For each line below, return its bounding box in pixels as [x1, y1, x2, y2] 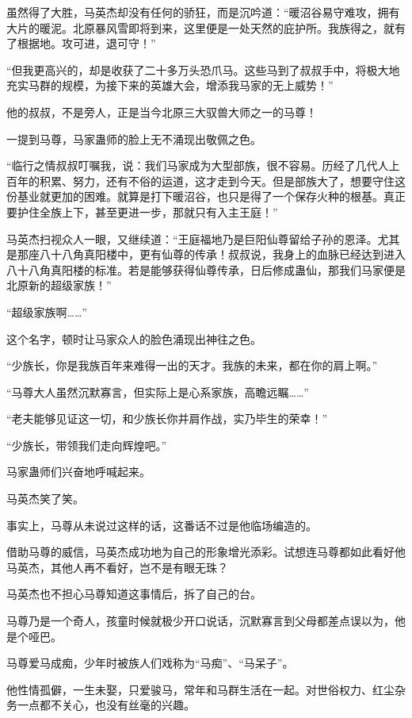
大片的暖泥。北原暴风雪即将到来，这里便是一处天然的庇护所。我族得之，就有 [6, 19, 406, 36]
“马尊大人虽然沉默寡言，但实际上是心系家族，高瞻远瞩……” [6, 383, 309, 400]
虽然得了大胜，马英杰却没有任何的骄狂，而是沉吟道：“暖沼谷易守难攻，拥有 [6, 4, 400, 20]
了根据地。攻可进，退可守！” [6, 35, 156, 52]
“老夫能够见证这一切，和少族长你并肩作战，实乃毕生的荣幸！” [6, 410, 328, 427]
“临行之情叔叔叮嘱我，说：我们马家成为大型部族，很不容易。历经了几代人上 [6, 157, 400, 174]
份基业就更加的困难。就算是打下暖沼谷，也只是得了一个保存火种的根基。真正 [6, 188, 406, 205]
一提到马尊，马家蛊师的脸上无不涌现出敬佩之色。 [6, 130, 261, 147]
